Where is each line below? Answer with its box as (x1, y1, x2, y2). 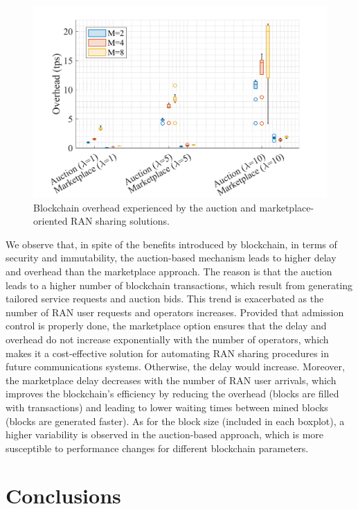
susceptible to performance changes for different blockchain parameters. (6, 440, 309, 455)
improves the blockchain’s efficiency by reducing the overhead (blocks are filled (6, 386, 339, 401)
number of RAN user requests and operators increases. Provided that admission (6, 304, 344, 319)
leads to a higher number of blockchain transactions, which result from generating (6, 277, 353, 292)
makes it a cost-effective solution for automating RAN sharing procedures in (6, 345, 329, 360)
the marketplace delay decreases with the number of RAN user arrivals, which (6, 372, 337, 387)
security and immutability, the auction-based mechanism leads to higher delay (6, 250, 337, 265)
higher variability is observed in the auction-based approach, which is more (6, 427, 324, 442)
